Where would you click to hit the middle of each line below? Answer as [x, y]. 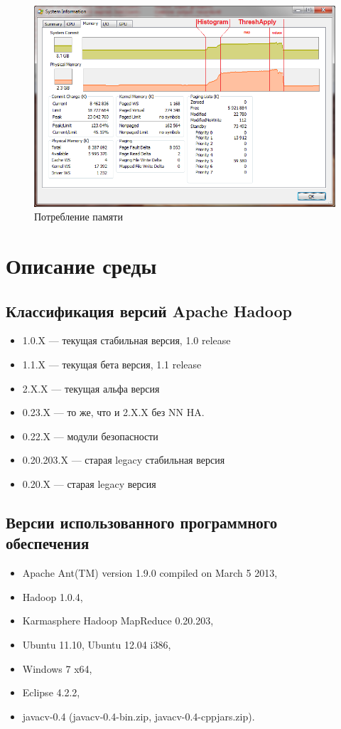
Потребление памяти [79, 217]
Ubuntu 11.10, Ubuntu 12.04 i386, [97, 644]
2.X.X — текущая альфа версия [91, 388]
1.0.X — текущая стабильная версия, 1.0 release [126, 340]
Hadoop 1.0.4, [53, 596]
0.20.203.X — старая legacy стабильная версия [124, 460]
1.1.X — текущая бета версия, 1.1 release [112, 364]
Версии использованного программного [142, 522]
